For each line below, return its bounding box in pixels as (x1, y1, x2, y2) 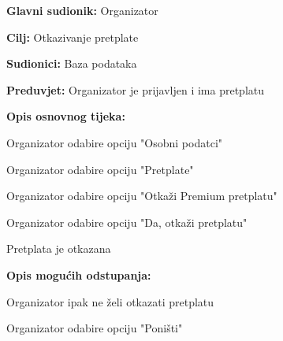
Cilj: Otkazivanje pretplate (6, 28, 139, 45)
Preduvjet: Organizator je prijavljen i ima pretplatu (6, 81, 265, 98)
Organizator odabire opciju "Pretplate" (6, 161, 194, 177)
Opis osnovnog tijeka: (6, 108, 125, 124)
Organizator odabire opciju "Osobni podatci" (6, 134, 223, 150)
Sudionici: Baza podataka (6, 55, 137, 72)
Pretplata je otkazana (6, 240, 111, 257)
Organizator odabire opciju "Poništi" (6, 320, 183, 336)
